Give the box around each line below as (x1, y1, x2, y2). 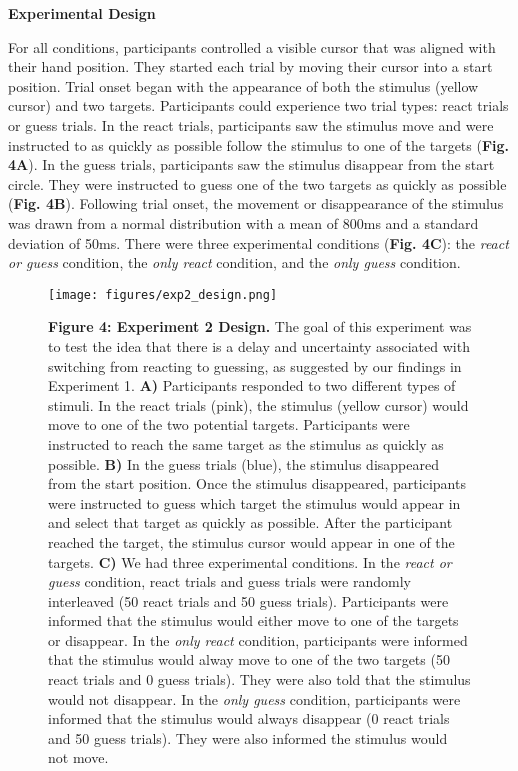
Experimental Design (8, 3, 156, 23)
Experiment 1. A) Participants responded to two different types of (48, 375, 456, 396)
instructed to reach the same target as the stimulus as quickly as (48, 433, 444, 454)
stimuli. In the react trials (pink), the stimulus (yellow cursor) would (48, 394, 469, 415)
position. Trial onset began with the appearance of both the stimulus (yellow (8, 75, 479, 96)
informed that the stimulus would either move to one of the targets (48, 610, 459, 631)
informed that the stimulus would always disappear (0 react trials (48, 708, 450, 729)
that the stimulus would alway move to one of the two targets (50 (48, 649, 450, 670)
